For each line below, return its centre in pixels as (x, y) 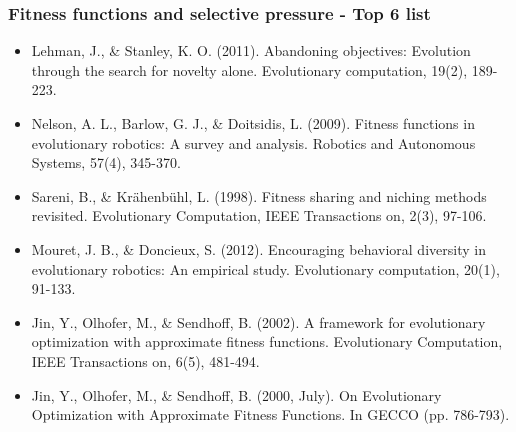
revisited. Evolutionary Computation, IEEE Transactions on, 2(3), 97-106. (259, 215)
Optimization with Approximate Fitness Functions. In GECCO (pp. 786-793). (270, 414)
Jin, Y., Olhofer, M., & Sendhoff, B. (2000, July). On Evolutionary (236, 394)
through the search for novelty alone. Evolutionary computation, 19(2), (249, 69)
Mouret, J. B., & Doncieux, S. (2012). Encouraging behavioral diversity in (258, 248)
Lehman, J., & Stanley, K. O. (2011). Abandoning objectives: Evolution (251, 50)
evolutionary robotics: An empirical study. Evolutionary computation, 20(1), (265, 268)
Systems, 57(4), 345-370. (106, 162)
